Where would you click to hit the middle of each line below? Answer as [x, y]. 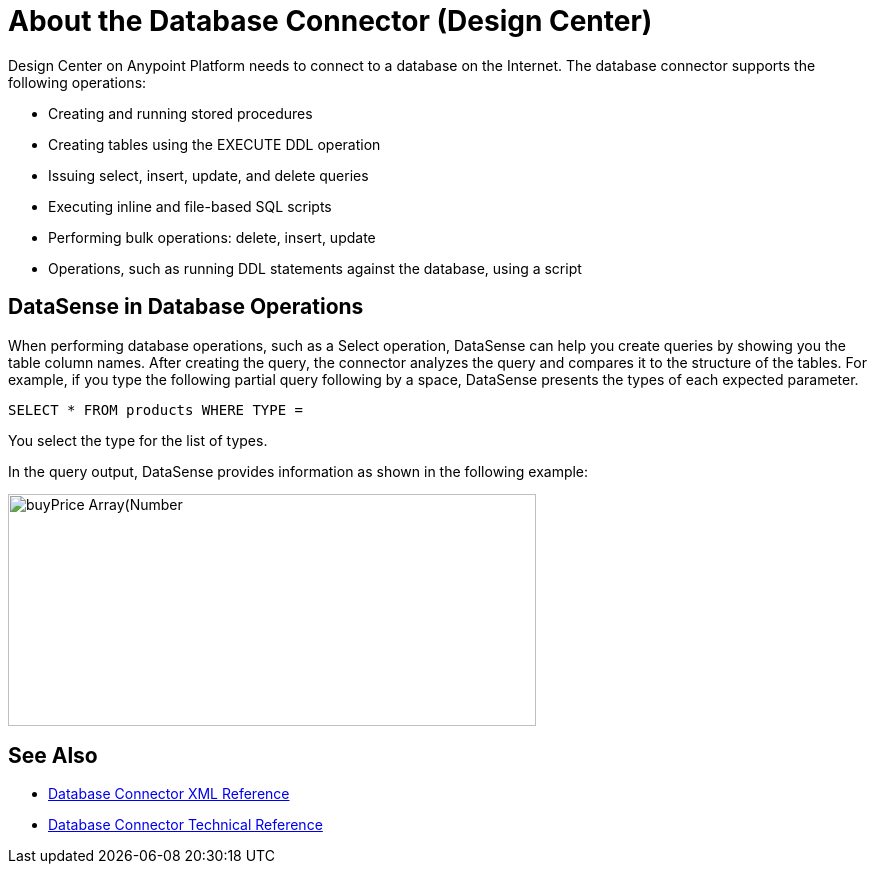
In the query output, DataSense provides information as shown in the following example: [298, 471]
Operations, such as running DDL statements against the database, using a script [315, 268]
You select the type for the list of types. [138, 440]
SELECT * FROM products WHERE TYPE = [156, 409]
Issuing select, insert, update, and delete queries [208, 175]
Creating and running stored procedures [180, 113]
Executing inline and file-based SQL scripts [190, 206]
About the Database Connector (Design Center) [330, 21]
